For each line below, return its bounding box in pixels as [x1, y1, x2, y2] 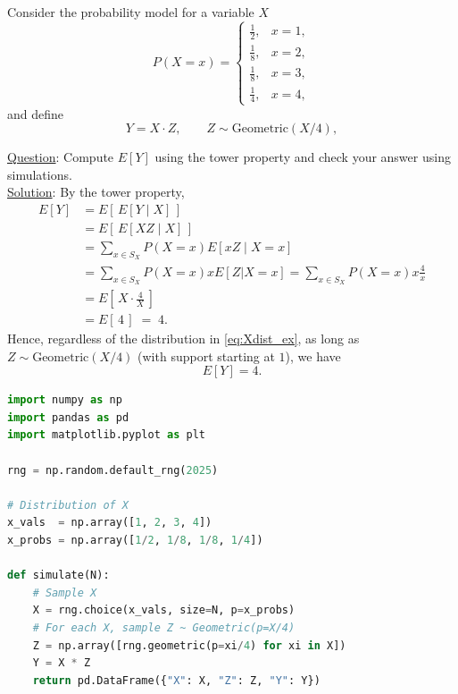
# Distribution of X [7, 498, 129, 512]
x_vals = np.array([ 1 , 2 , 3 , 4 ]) [7, 516, 212, 529]
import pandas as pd [7, 410, 129, 424]
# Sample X [32, 586, 97, 599]
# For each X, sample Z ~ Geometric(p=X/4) [32, 621, 296, 634]
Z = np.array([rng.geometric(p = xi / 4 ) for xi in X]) [32, 639, 346, 652]
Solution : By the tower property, [7, 182, 185, 201]
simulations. [7, 165, 72, 183]
